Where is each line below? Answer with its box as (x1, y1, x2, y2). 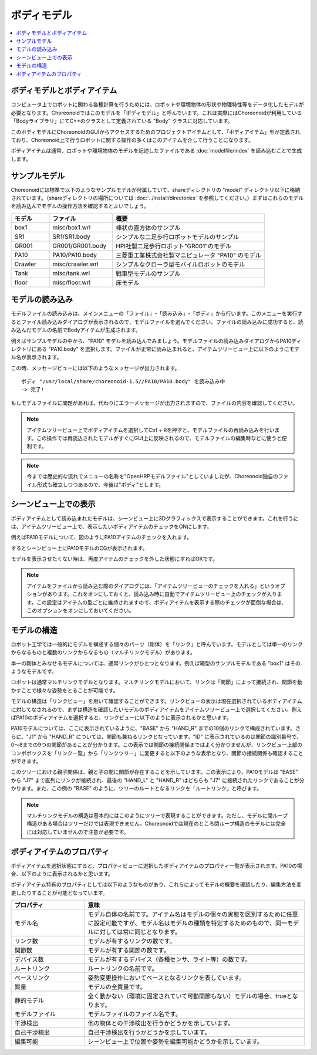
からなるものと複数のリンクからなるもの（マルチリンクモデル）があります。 (11, 649, 196, 656)
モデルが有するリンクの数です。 (87, 937, 176, 945)
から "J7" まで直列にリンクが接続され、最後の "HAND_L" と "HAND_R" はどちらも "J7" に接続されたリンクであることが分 (11, 776, 305, 783)
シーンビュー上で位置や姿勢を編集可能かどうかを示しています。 (87, 1037, 264, 1046)
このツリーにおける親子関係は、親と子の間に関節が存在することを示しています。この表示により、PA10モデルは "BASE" (11, 769, 299, 776)
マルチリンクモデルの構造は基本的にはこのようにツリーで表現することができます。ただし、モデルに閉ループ (26, 811, 288, 819)
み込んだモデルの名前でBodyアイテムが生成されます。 (11, 326, 141, 334)
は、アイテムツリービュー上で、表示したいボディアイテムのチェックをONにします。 (11, 523, 213, 530)
